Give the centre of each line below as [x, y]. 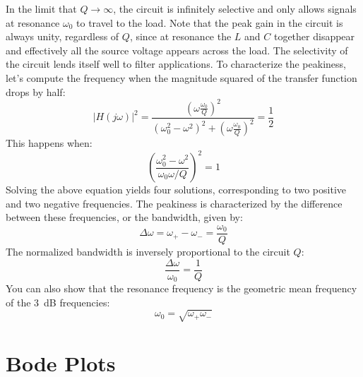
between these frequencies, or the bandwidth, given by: [124, 217]
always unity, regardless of [63, 36]
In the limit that [41, 8]
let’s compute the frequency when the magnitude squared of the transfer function [181, 77]
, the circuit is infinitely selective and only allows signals [235, 8]
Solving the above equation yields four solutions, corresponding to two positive [176, 190]
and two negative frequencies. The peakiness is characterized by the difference [174, 203]
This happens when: [49, 143]
